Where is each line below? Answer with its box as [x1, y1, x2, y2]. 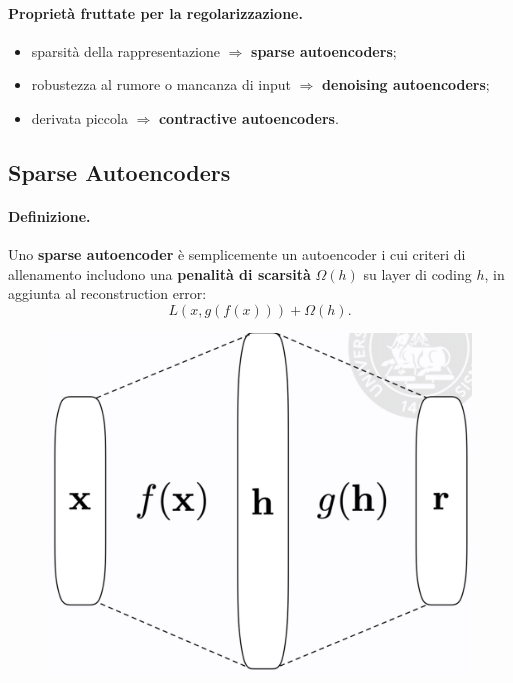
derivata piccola [31, 107, 128, 128]
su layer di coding [363, 263, 472, 284]
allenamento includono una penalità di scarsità [8, 263, 311, 284]
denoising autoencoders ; [322, 74, 490, 95]
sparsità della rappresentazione [31, 40, 220, 61]
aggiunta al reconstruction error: [8, 283, 207, 304]
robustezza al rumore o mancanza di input [31, 74, 291, 95]
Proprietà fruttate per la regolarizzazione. [8, 2, 303, 23]
